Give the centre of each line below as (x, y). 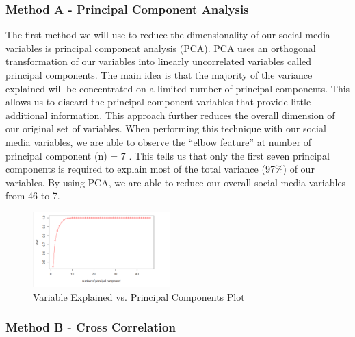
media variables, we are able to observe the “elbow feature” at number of (159, 141)
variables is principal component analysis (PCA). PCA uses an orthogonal (161, 48)
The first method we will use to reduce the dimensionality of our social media (168, 35)
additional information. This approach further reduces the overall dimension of (170, 115)
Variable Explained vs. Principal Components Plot (139, 296)
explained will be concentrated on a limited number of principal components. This (178, 88)
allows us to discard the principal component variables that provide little (158, 102)
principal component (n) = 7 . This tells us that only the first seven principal (168, 155)
